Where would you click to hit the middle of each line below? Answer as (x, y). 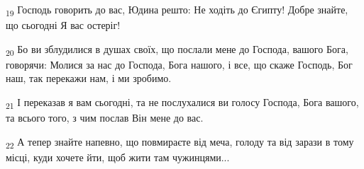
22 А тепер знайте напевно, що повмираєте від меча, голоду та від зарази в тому (180, 142)
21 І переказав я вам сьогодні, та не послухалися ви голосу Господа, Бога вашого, (182, 103)
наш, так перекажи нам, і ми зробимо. (89, 78)
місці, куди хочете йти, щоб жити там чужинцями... (118, 157)
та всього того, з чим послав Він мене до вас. (105, 118)
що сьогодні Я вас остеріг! (63, 25)
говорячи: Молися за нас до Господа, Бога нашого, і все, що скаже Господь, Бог (179, 64)
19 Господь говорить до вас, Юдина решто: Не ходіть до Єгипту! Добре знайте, (177, 10)
